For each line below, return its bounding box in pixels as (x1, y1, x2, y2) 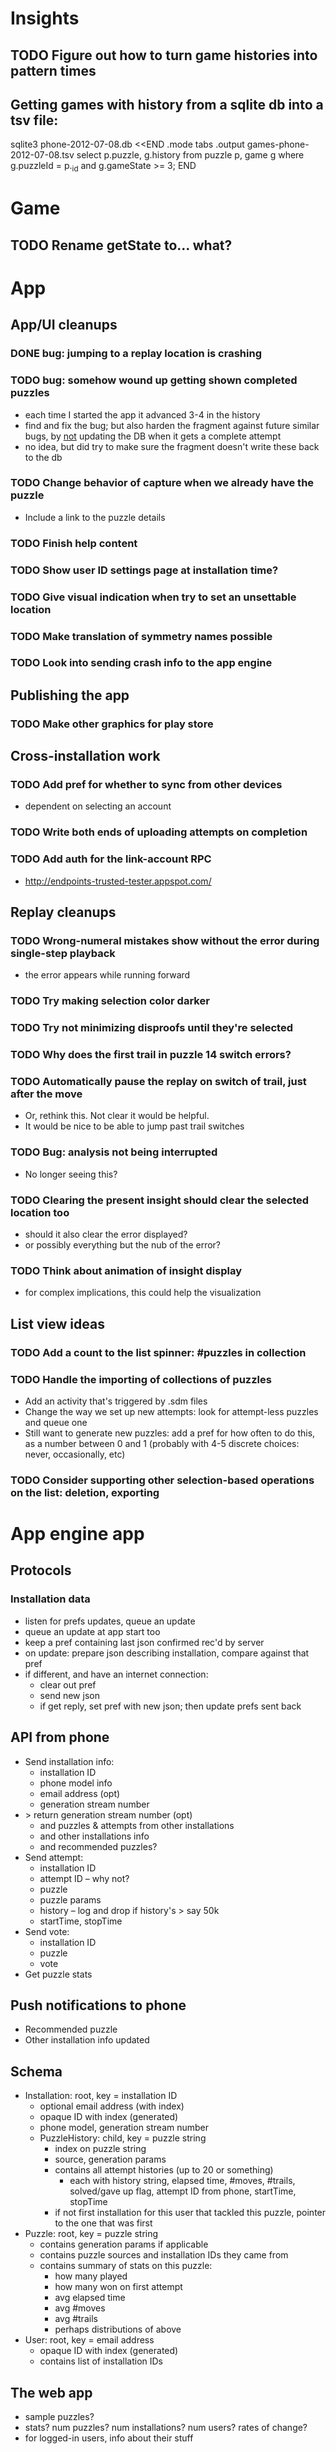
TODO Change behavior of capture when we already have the (10, 476, 315, 490)
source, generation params (54, 2153, 167, 2166)
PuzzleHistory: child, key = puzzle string (39, 2132, 207, 2144)
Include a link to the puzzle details (24, 511, 166, 523)
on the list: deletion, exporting (10, 1485, 160, 1499)
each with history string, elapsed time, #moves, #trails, (69, 2175, 296, 2187)
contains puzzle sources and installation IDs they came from (39, 2249, 289, 2261)
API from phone (10, 1729, 110, 1746)
